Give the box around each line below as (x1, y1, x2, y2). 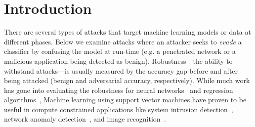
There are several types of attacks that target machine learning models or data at (4, 27, 251, 37)
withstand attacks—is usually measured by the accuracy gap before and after (4, 65, 238, 76)
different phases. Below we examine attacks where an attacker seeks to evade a (4, 36, 242, 46)
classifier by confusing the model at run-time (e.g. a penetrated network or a (4, 46, 236, 56)
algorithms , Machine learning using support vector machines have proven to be (4, 94, 247, 105)
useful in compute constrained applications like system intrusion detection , (4, 104, 233, 114)
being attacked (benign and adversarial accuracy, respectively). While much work (4, 75, 250, 85)
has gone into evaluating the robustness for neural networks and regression (4, 85, 233, 95)
